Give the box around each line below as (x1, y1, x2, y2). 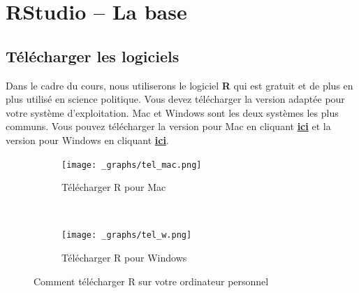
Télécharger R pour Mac (61, 180, 166, 194)
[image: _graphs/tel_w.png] (61, 230, 192, 241)
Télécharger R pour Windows (61, 250, 187, 265)
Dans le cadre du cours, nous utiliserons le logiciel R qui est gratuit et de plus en (6, 78, 353, 92)
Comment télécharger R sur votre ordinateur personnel (34, 273, 269, 288)
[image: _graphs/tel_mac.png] (61, 159, 202, 170)
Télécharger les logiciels (6, 45, 179, 66)
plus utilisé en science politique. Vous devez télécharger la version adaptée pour (6, 92, 345, 106)
